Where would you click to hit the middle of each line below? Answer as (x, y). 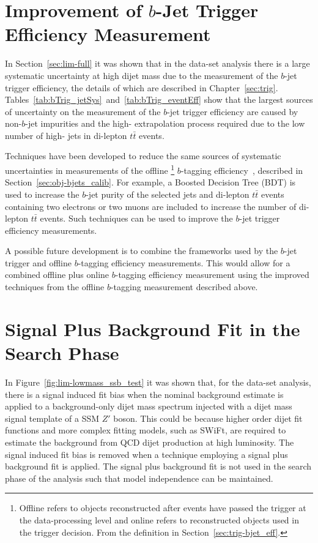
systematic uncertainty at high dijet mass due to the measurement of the (142, 75)
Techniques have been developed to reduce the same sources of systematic (143, 156)
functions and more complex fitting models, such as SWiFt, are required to (146, 430)
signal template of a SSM (52, 418)
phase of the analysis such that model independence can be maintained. (139, 478)
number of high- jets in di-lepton (66, 135)
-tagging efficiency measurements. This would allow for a (184, 262)
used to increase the (42, 194)
